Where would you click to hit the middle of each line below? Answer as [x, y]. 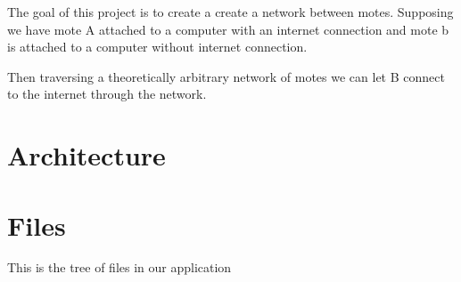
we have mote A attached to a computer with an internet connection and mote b [228, 29]
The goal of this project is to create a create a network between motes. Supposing [230, 12]
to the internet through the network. [107, 94]
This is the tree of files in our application [119, 267]
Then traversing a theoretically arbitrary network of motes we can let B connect [226, 76]
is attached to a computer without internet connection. [157, 47]
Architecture [86, 155]
